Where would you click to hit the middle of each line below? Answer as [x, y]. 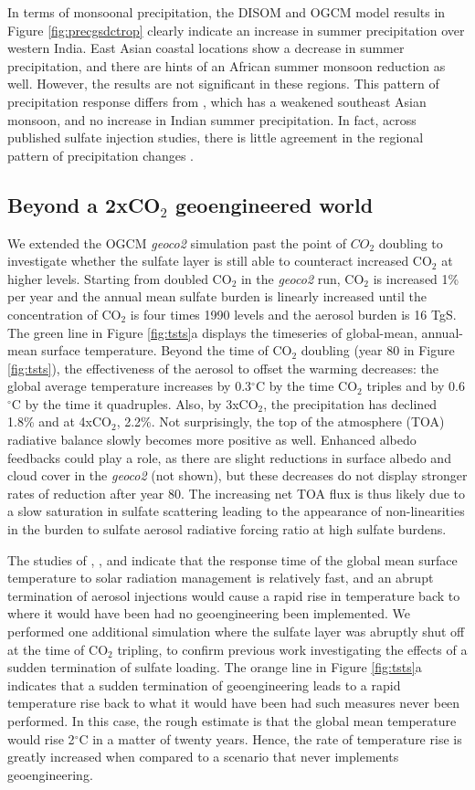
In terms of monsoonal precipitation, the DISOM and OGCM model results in [227, 12]
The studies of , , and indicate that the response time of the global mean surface [232, 559]
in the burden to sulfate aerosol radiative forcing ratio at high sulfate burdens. [227, 529]
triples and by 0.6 [416, 386]
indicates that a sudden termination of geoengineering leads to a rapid [204, 685]
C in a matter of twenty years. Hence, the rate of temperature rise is [270, 738]
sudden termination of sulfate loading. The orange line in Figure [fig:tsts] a [215, 667]
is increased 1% [416, 278]
